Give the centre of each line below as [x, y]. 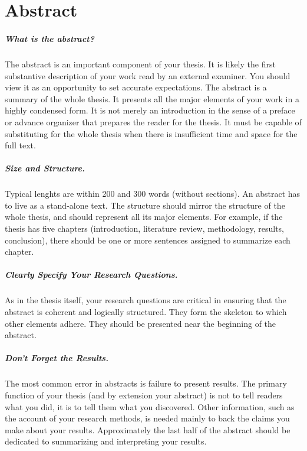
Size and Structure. [45, 168]
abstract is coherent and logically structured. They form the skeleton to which [146, 311]
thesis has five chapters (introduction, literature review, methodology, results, [144, 228]
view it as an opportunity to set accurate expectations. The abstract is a [136, 87]
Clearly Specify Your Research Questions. [91, 275]
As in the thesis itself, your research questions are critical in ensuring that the [146, 300]
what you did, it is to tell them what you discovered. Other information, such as [150, 406]
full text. [20, 145]
